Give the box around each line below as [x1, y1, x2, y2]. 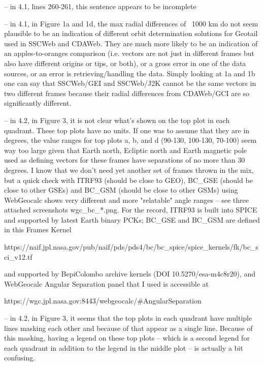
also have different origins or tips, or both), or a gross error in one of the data [4, 57, 246, 68]
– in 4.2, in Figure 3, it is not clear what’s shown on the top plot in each [4, 114, 230, 125]
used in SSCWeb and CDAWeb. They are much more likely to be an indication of [4, 38, 258, 48]
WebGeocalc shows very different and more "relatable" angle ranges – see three [4, 194, 249, 205]
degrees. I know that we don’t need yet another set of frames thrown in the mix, [4, 164, 254, 175]
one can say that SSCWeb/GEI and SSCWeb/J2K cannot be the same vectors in [4, 78, 256, 88]
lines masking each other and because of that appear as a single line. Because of [4, 322, 253, 333]
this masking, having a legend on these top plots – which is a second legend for [4, 332, 250, 343]
